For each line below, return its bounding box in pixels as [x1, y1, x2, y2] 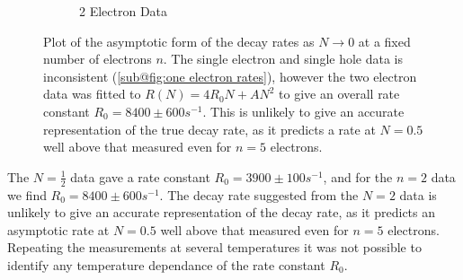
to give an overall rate [279, 84, 400, 103]
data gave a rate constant [70, 167, 210, 186]
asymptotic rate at [7, 220, 110, 239]
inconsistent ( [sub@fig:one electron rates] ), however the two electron [43, 66, 417, 85]
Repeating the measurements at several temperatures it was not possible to [7, 238, 422, 257]
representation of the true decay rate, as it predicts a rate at [43, 119, 376, 138]
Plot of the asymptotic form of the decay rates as [43, 31, 315, 50]
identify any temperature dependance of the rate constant [7, 255, 325, 274]
